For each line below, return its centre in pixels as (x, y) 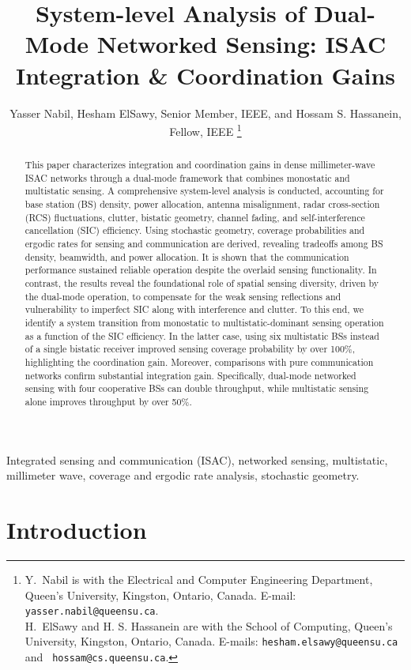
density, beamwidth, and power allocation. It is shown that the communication (187, 256)
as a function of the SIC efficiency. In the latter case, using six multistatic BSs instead (202, 335)
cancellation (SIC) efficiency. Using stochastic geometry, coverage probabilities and (195, 230)
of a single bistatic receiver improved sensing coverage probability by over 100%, (190, 349)
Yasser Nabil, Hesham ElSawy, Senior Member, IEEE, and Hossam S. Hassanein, (205, 113)
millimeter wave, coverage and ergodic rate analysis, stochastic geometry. (183, 475)
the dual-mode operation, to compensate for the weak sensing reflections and (183, 296)
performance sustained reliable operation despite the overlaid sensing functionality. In (201, 270)
